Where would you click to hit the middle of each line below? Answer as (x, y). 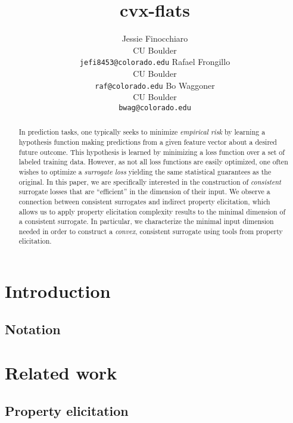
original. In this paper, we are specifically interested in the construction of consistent (150, 181)
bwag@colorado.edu (155, 108)
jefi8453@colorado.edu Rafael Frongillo (155, 62)
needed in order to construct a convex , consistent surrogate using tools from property (151, 231)
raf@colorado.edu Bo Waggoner (155, 85)
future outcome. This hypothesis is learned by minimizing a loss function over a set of (152, 152)
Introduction (58, 291)
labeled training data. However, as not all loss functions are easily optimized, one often (153, 162)
